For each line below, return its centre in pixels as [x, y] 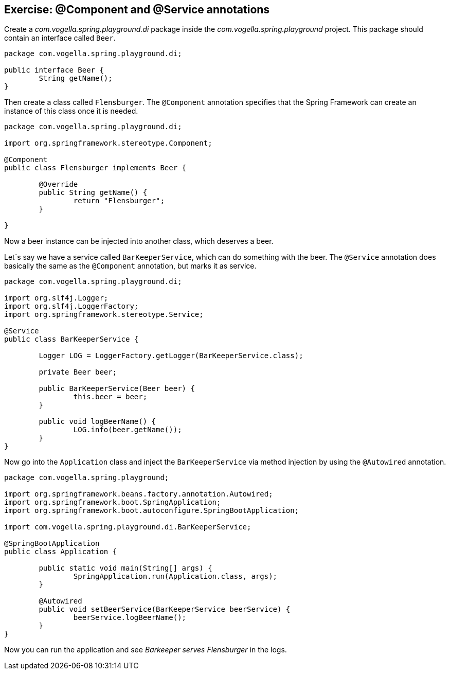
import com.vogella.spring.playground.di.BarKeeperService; [128, 527]
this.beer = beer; [110, 397]
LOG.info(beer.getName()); [128, 430]
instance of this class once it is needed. [71, 111]
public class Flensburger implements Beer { [95, 168]
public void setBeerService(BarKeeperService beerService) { [165, 609]
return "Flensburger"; [119, 201]
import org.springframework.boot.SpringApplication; [113, 502]
